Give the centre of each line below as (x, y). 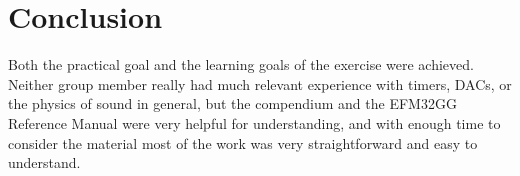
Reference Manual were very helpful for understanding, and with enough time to (254, 122)
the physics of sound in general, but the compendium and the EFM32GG (232, 103)
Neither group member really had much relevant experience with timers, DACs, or (260, 83)
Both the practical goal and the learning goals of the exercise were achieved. (241, 64)
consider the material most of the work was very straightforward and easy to (243, 142)
